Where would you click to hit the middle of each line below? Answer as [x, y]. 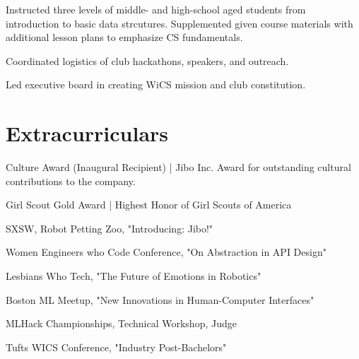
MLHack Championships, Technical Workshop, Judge [121, 323]
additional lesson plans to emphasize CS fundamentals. [124, 37]
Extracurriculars [87, 133]
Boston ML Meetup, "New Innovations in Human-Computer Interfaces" [160, 299]
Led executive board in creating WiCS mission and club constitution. [156, 84]
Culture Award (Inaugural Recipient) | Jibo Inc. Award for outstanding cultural [178, 167]
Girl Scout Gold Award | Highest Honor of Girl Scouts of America [149, 205]
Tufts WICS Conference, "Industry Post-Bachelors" [116, 347]
